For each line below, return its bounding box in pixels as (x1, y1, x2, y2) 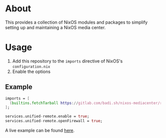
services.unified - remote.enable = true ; (5, 114, 90, 119)
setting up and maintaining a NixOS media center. (5, 24, 106, 30)
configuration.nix (12, 64, 50, 69)
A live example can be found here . (5, 128, 75, 134)
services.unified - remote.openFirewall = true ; (5, 119, 103, 124)
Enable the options (12, 69, 51, 74)
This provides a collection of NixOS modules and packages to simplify (5, 19, 148, 25)
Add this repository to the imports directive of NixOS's (12, 58, 123, 64)
